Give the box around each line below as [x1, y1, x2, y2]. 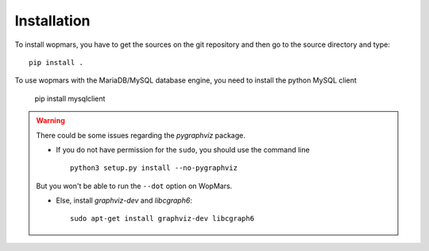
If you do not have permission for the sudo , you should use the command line [56, 145, 310, 154]
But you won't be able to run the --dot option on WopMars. [36, 181, 233, 191]
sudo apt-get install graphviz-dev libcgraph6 [70, 214, 254, 223]
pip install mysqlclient [34, 94, 106, 103]
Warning [36, 116, 65, 125]
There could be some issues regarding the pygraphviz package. [36, 130, 245, 140]
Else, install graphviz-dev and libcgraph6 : [56, 195, 192, 206]
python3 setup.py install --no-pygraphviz [70, 164, 238, 172]
